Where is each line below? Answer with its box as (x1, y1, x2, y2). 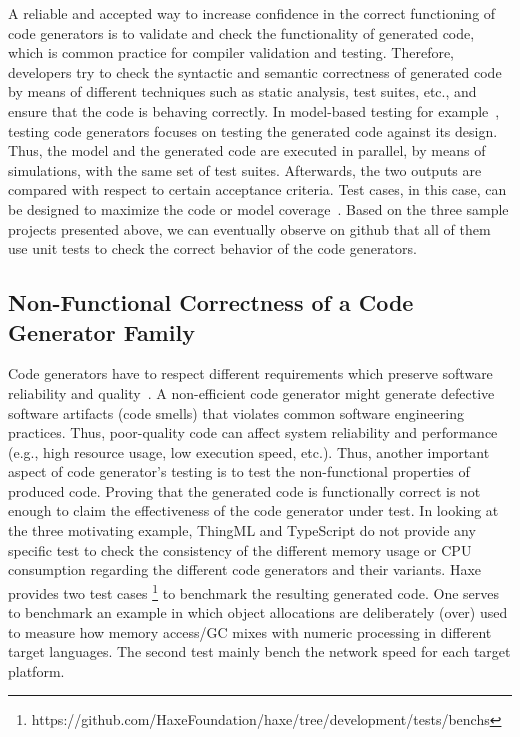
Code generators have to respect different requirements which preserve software (8, 363, 493, 384)
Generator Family (8, 316, 195, 347)
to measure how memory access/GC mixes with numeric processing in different (8, 621, 492, 642)
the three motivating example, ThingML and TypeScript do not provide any (8, 520, 476, 541)
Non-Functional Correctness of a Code (8, 287, 414, 318)
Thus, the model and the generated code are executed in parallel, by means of (8, 140, 486, 161)
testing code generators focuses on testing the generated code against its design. (8, 120, 498, 141)
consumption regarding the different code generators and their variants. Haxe (8, 559, 482, 580)
